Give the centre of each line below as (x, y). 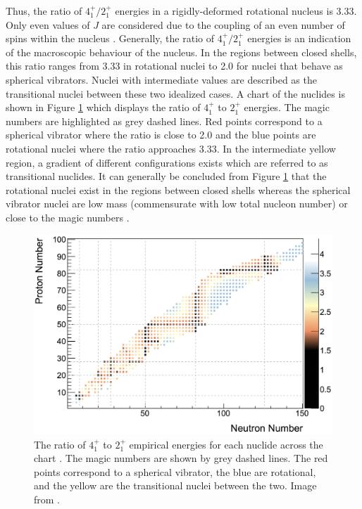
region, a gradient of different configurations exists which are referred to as (167, 162)
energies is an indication (299, 38)
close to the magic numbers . (68, 217)
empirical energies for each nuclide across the (226, 444)
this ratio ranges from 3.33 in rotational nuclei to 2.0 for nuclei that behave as (174, 66)
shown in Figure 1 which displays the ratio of (103, 107)
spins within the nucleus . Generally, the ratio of (110, 38)
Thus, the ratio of (44, 11)
